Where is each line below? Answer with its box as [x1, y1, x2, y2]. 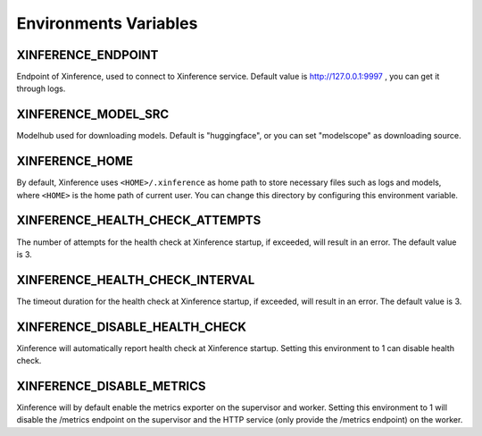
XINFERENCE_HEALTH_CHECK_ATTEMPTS [16, 213, 262, 228]
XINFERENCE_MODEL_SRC [16, 107, 170, 122]
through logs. [16, 83, 66, 94]
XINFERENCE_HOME [16, 154, 134, 169]
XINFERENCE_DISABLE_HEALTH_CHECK [16, 319, 247, 334]
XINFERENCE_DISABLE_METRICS [16, 378, 206, 393]
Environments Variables [16, 13, 198, 33]
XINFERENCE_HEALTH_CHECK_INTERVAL [16, 272, 255, 288]
